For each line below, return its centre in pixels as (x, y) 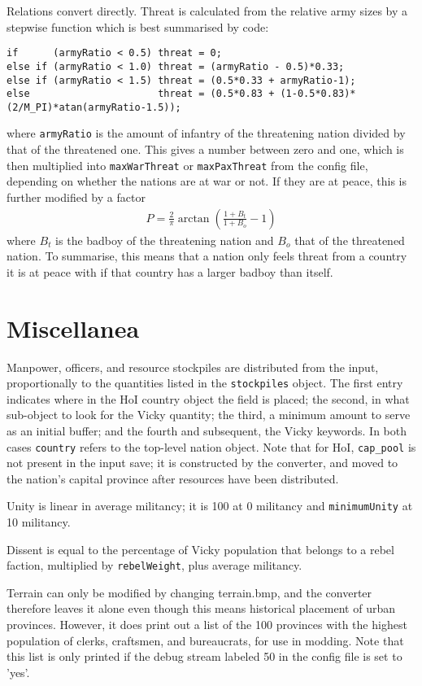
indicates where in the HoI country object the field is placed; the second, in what (208, 398)
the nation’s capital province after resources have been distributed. (173, 478)
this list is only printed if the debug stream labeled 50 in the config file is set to (204, 656)
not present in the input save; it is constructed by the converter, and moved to (202, 463)
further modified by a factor (76, 197)
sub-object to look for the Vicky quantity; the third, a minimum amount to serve (209, 415)
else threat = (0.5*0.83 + (141, 94)
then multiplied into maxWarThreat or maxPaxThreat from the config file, (187, 165)
